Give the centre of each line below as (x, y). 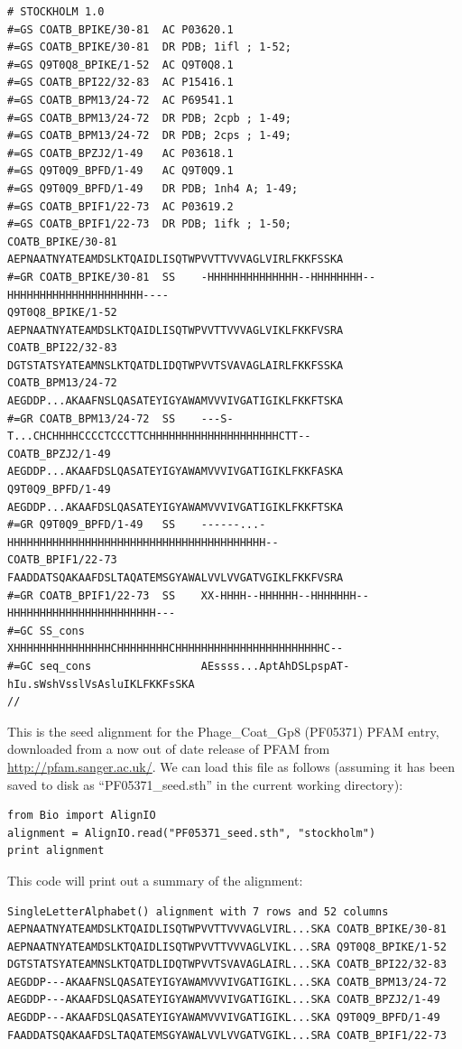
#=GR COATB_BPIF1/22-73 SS (92, 595)
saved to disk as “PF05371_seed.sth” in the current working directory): (205, 784)
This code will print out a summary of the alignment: (155, 880)
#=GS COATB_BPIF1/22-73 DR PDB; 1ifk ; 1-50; (149, 224)
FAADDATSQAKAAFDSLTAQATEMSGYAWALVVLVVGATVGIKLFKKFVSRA (176, 578)
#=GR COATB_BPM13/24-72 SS (92, 418)
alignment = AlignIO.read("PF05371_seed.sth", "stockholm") (192, 833)
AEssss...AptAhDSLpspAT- (275, 666)
